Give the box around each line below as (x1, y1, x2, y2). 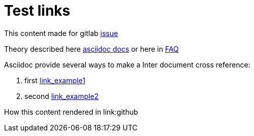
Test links (4, 2, 71, 19)
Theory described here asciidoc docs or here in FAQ (4, 44, 179, 53)
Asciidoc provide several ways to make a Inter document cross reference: (4, 60, 250, 69)
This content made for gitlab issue (4, 28, 118, 38)
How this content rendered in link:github (4, 107, 138, 116)
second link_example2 (24, 91, 99, 100)
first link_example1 (24, 76, 85, 85)
